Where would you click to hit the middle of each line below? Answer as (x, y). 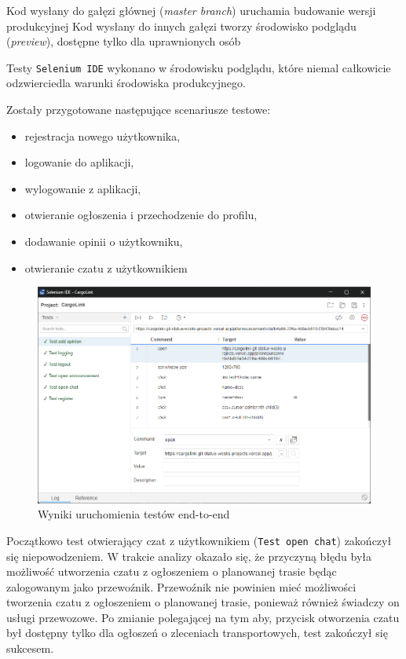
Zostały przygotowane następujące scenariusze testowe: (139, 110)
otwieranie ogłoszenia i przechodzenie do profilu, (141, 215)
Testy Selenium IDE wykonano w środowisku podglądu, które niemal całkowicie (199, 67)
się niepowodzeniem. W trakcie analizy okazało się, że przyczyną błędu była (189, 556)
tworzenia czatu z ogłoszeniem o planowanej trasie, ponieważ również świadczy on (203, 602)
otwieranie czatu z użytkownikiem (106, 267)
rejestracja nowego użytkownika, (102, 135)
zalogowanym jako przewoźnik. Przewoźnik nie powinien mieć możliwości (181, 586)
